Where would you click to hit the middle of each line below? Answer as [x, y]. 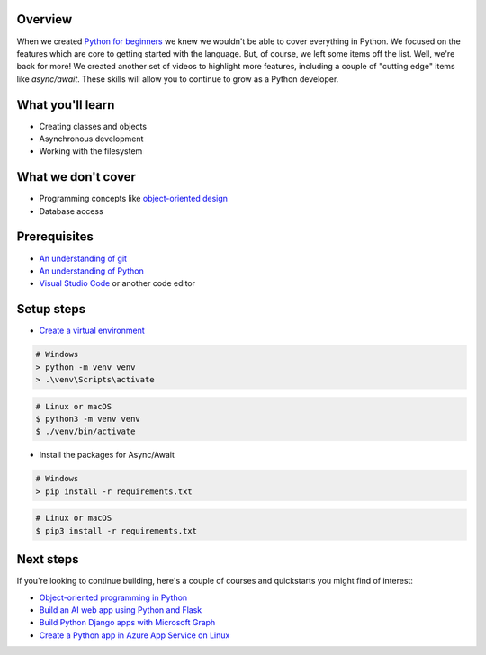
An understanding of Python [91, 271]
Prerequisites [55, 237]
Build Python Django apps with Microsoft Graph [127, 623]
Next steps [48, 559]
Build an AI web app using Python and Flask [121, 610]
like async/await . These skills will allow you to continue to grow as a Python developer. [178, 79]
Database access [71, 211]
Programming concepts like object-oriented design [134, 199]
